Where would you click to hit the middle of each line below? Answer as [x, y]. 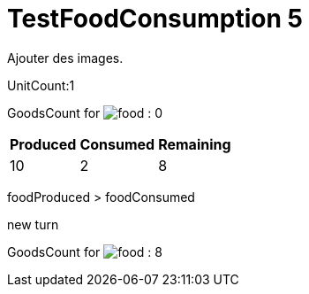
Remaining [195, 144]
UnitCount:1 [41, 85]
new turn [33, 224]
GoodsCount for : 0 [85, 112]
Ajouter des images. [65, 58]
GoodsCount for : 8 [85, 251]
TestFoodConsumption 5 [155, 19]
